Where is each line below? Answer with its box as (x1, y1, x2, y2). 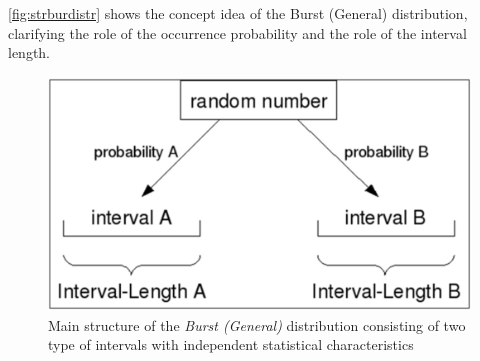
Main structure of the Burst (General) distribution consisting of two (48, 314, 466, 335)
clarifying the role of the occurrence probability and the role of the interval (8, 22, 467, 43)
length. (8, 42, 51, 63)
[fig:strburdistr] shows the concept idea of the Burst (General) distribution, (8, 3, 468, 23)
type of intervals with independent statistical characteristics (48, 334, 414, 355)
